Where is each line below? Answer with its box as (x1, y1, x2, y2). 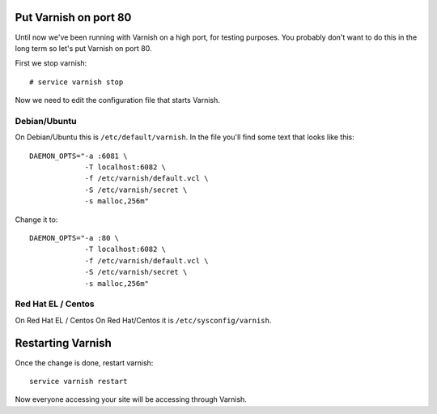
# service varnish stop (29, 77, 124, 87)
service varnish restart (29, 377, 128, 386)
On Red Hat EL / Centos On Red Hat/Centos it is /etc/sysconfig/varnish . (15, 315, 272, 325)
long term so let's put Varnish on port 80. (15, 43, 152, 53)
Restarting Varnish (15, 336, 112, 350)
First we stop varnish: (15, 58, 87, 68)
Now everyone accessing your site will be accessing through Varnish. (15, 395, 247, 404)
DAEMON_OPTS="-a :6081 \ (29, 151, 128, 160)
